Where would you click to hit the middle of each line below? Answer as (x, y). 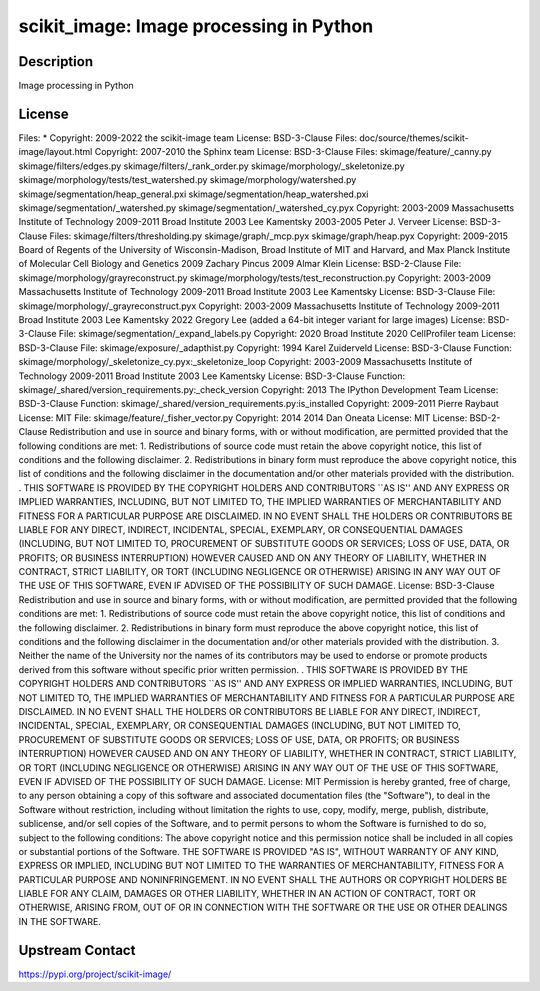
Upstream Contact (77, 950)
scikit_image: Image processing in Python (196, 26)
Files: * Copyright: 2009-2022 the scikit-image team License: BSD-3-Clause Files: (188, 137)
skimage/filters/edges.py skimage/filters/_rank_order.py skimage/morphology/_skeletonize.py (211, 166)
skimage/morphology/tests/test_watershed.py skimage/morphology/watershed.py (187, 180)
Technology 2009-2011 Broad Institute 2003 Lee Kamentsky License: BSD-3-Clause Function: (212, 376)
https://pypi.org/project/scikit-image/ (95, 974)
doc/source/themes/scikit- (414, 137)
